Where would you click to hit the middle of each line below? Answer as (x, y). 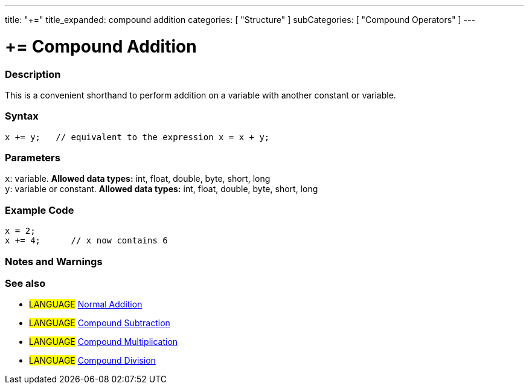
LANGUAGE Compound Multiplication (104, 342)
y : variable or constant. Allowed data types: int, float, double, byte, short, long (162, 189)
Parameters (33, 158)
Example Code (40, 210)
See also (25, 283)
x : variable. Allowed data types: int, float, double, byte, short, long (138, 179)
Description (33, 74)
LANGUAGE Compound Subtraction (100, 323)
